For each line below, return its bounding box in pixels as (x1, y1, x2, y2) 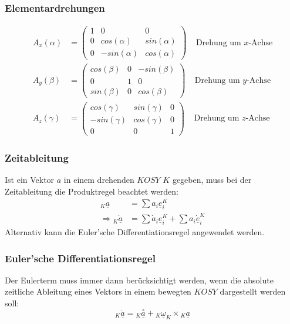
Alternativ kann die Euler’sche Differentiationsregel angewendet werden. (5, 226, 265, 238)
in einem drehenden (63, 173, 134, 185)
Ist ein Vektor (5, 173, 55, 185)
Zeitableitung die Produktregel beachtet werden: (5, 185, 178, 197)
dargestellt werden (220, 285, 286, 298)
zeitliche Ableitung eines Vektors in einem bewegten (5, 285, 191, 298)
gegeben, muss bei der (172, 173, 252, 185)
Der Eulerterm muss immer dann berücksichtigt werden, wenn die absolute (5, 273, 274, 286)
